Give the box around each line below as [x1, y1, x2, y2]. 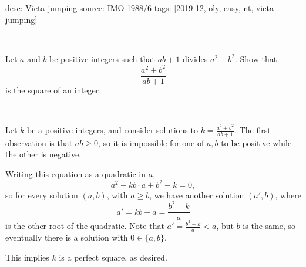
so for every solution [5, 189, 78, 201]
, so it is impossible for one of [97, 136, 204, 148]
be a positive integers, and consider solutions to [27, 124, 198, 136]
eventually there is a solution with [5, 231, 128, 244]
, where [275, 189, 301, 201]
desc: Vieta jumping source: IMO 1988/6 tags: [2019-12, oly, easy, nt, [5, 2, 254, 13]
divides [182, 52, 208, 65]
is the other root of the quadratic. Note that [5, 219, 164, 232]
